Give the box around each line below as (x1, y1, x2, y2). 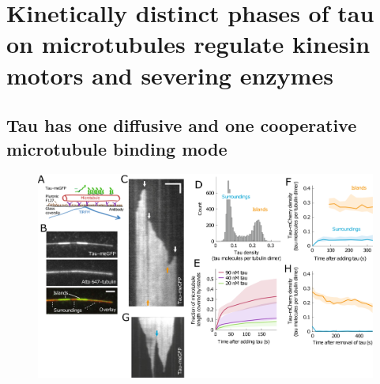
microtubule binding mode (6, 136, 228, 160)
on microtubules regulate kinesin (6, 28, 371, 60)
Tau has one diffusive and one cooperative (6, 113, 357, 137)
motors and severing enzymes (6, 58, 333, 91)
